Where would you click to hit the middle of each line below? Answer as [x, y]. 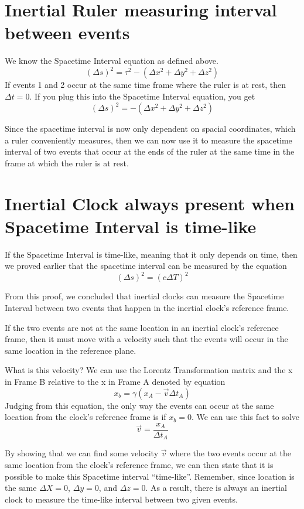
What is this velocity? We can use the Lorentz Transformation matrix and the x [149, 370]
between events [67, 33]
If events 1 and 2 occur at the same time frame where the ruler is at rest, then [145, 85]
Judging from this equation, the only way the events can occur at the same [139, 405]
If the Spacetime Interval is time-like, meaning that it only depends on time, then [151, 254]
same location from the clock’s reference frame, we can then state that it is [139, 464]
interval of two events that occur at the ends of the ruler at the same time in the [150, 151]
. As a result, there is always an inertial [216, 488]
